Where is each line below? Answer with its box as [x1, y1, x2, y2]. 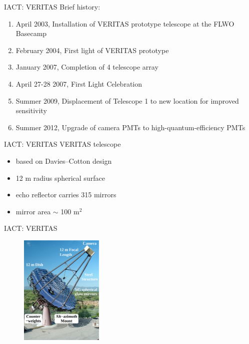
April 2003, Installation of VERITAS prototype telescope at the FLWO [15, 18, 234, 29]
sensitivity [15, 105, 47, 116]
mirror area [15, 206, 51, 216]
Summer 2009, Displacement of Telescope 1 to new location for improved [15, 95, 239, 106]
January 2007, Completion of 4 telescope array [15, 62, 158, 72]
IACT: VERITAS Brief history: [4, 2, 100, 12]
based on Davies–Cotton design [15, 155, 112, 166]
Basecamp [15, 28, 47, 39]
